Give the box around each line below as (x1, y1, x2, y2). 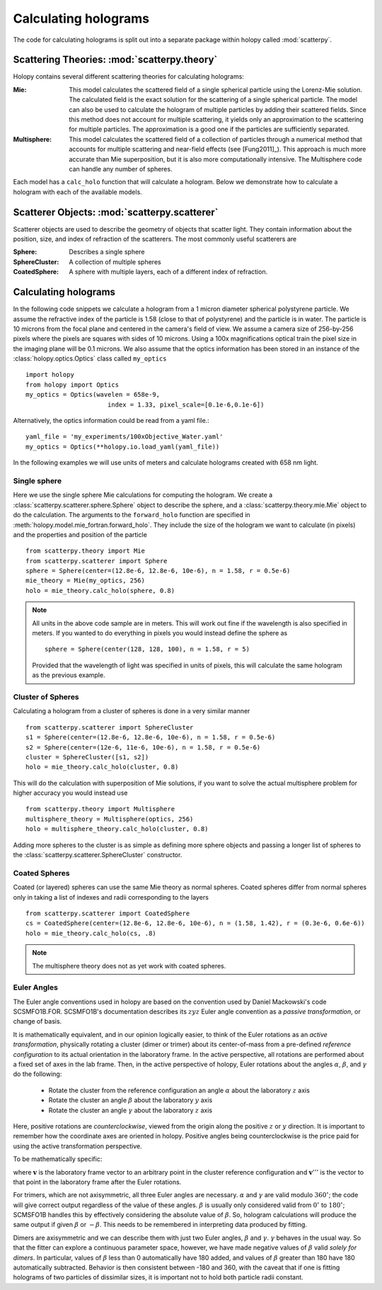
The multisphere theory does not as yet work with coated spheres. (32, 961, 226, 970)
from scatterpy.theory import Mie (25, 547, 145, 555)
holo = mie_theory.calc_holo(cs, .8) (25, 929, 157, 937)
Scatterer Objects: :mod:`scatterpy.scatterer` (13, 206, 219, 218)
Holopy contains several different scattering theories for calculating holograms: (13, 72, 244, 81)
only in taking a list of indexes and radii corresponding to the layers (13, 893, 209, 901)
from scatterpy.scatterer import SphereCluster (25, 723, 194, 731)
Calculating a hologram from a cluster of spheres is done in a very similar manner (13, 707, 250, 715)
